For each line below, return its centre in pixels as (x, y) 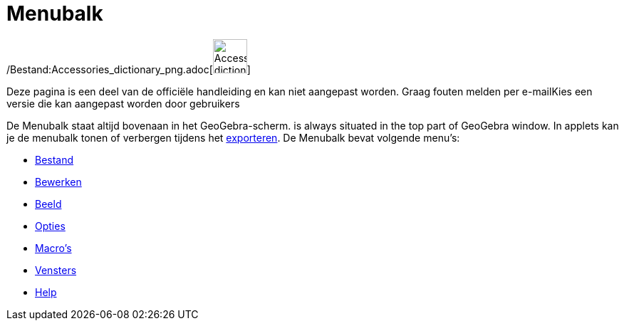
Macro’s (53, 248)
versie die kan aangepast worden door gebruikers (123, 103)
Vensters (56, 270)
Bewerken (58, 182)
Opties (50, 226)
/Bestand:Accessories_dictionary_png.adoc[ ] (129, 69)
